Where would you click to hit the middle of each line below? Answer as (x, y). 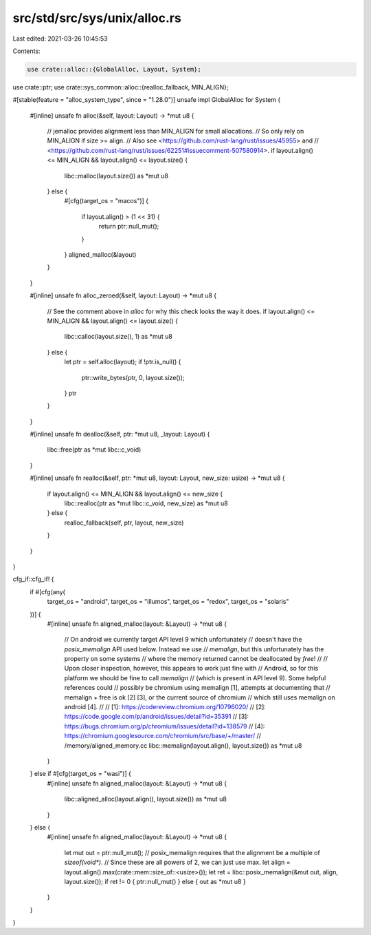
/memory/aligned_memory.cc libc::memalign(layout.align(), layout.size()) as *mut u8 (183, 745)
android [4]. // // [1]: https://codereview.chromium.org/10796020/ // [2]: (165, 707)
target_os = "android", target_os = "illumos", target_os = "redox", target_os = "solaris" (168, 602)
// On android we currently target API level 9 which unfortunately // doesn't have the (183, 640)
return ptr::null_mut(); (129, 227)
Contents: (26, 51)
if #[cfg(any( (47, 591)
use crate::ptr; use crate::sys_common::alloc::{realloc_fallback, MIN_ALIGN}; (121, 87)
